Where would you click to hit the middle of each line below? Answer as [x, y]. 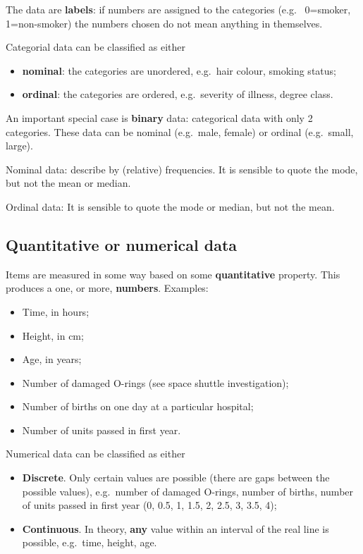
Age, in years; [52, 359]
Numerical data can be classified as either [96, 454]
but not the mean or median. [68, 183]
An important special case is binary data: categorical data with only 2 [159, 117]
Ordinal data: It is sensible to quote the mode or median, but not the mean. [170, 206]
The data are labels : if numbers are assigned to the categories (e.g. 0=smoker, [178, 9]
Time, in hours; [56, 311]
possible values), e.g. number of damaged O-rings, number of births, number [188, 491]
